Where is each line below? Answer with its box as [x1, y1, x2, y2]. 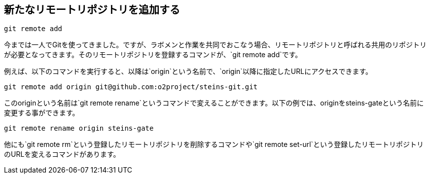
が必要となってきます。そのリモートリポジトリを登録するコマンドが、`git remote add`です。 [4, 50, 302, 59]
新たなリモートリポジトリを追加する [4, 3, 180, 16]
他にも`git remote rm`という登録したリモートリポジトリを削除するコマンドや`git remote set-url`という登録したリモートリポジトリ [4, 140, 424, 149]
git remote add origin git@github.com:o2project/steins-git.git [4, 83, 258, 91]
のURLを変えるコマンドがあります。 [4, 150, 120, 159]
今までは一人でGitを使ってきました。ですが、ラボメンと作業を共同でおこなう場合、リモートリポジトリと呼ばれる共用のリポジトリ [4, 40, 427, 49]
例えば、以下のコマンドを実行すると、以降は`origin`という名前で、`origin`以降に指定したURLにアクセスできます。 [4, 67, 373, 76]
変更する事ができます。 [4, 108, 79, 117]
